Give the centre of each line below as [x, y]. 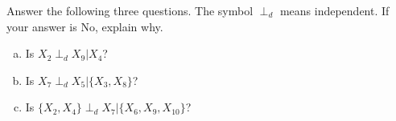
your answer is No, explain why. [85, 26]
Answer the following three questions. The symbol [130, 10]
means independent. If [334, 10]
